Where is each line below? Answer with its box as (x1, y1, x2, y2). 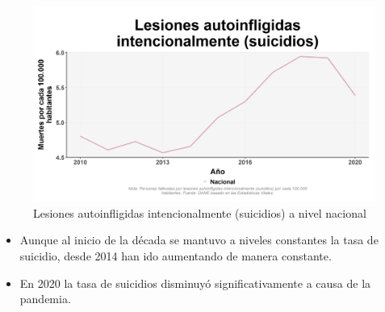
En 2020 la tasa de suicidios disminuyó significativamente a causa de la (19, 274, 371, 291)
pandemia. (19, 290, 71, 307)
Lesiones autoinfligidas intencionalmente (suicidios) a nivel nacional (33, 204, 366, 221)
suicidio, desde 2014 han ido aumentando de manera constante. (19, 248, 332, 264)
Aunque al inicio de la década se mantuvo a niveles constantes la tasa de (19, 231, 379, 248)
